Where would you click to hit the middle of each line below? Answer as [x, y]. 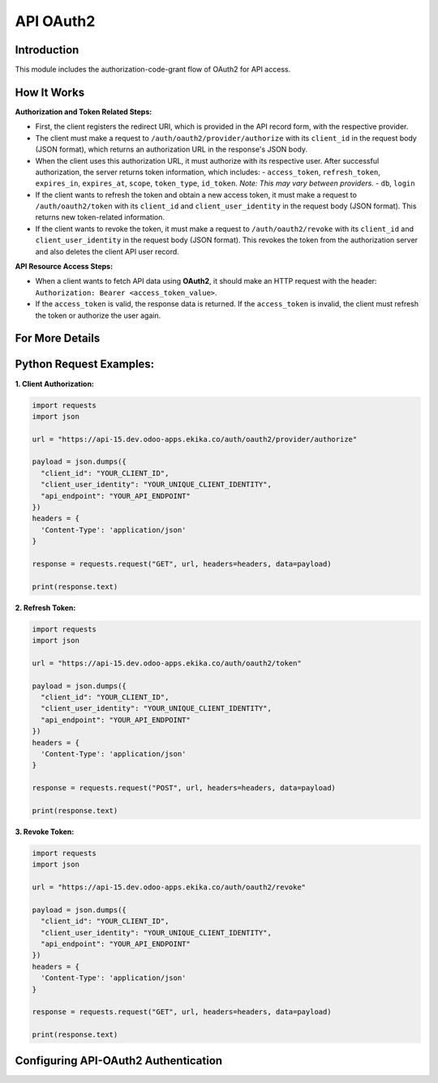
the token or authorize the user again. [98, 315]
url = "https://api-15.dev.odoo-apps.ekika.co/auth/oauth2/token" [167, 663]
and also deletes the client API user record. [107, 251]
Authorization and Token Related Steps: [84, 111]
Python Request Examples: [85, 364]
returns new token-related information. [100, 217]
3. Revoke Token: [45, 832]
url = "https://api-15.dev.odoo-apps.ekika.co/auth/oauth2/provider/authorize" [195, 439]
